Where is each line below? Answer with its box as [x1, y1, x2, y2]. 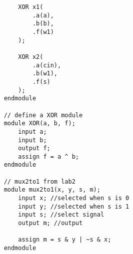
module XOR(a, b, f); [3, 120, 75, 127]
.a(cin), [32, 61, 61, 69]
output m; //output [18, 220, 83, 227]
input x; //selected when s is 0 [18, 195, 129, 202]
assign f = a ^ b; [18, 153, 79, 160]
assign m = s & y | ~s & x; [18, 236, 111, 244]
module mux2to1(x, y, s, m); [3, 186, 100, 194]
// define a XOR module [3, 111, 83, 119]
